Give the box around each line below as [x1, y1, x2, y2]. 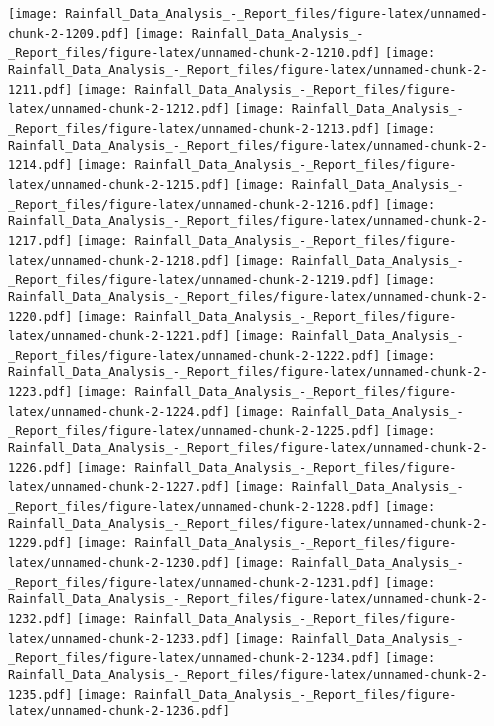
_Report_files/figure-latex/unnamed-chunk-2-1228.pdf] [8, 500, 381, 515]
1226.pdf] [8, 460, 73, 475]
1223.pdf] [8, 385, 73, 400]
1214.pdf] [8, 158, 73, 173]
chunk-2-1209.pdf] [8, 26, 130, 41]
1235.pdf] [8, 687, 73, 702]
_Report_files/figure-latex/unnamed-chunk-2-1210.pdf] [8, 46, 381, 61]
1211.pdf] [8, 82, 73, 97]
